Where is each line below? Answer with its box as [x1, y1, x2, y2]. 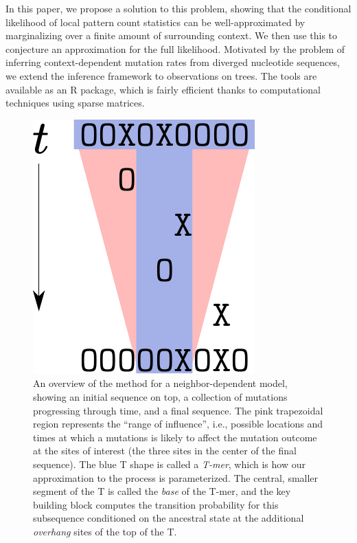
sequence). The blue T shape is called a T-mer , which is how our [33, 456, 306, 471]
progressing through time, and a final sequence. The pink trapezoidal [33, 403, 323, 417]
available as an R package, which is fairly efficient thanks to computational [5, 82, 321, 96]
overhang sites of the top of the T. [33, 524, 177, 538]
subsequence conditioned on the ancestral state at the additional [33, 511, 304, 525]
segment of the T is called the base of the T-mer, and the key [33, 484, 291, 498]
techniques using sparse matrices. [5, 96, 145, 110]
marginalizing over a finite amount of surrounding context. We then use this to [5, 28, 338, 43]
